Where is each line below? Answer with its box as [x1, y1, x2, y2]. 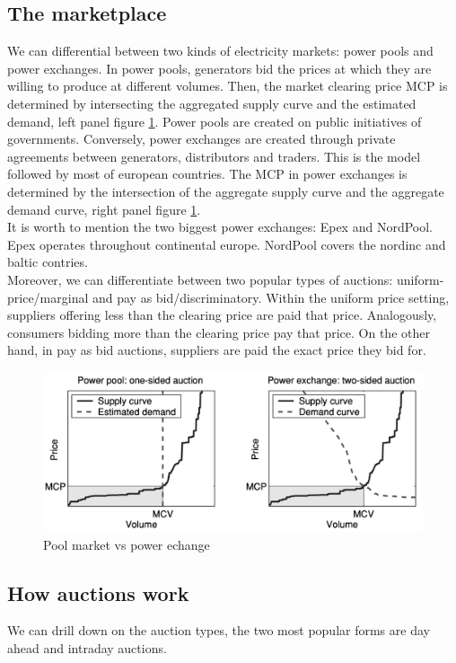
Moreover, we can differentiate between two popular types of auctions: [7, 270, 393, 288]
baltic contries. [7, 252, 88, 271]
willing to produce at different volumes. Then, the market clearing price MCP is [7, 76, 448, 95]
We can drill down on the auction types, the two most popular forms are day [7, 621, 430, 640]
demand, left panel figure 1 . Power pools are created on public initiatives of [7, 111, 422, 130]
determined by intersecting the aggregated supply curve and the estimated [7, 93, 417, 112]
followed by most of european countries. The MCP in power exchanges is [7, 164, 408, 183]
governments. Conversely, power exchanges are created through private [7, 129, 396, 148]
